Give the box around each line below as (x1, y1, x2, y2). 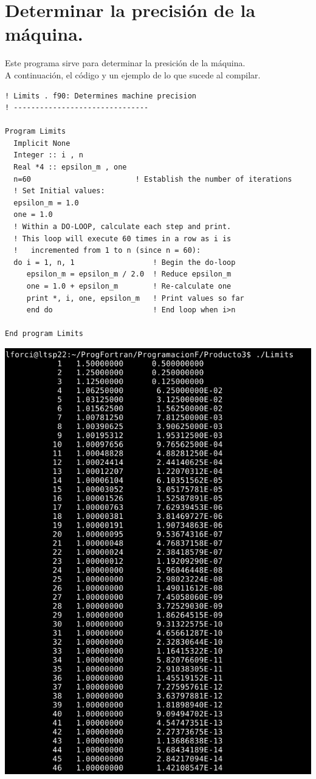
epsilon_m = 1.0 (13, 198, 79, 207)
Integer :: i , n (13, 151, 83, 160)
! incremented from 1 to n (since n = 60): (13, 246, 201, 255)
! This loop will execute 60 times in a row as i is (13, 234, 232, 243)
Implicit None (13, 139, 70, 148)
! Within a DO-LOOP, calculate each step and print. (13, 222, 232, 232)
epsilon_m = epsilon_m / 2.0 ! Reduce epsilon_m (26, 270, 232, 279)
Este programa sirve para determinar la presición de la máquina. (5, 57, 246, 69)
